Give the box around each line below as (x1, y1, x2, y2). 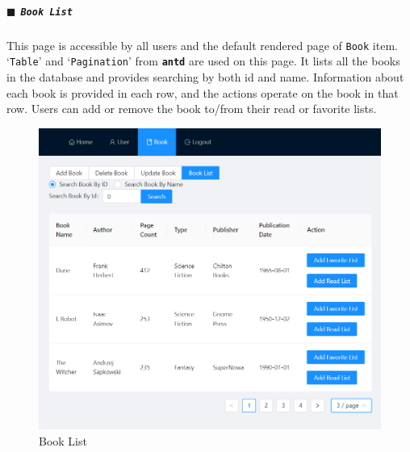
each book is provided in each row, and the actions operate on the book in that (6, 84, 399, 101)
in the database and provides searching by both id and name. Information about (6, 68, 404, 85)
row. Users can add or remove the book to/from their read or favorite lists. (6, 100, 377, 117)
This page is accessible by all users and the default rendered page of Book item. (6, 36, 398, 53)
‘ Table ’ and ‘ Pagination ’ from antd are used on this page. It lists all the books (6, 52, 400, 69)
